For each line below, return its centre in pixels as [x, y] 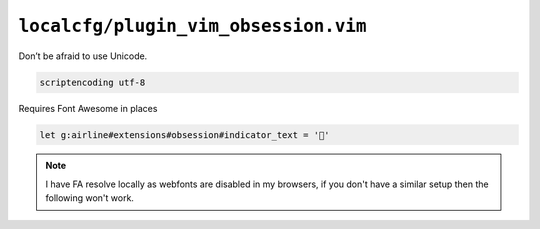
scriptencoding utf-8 [92, 82]
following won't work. [90, 198]
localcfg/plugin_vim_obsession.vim [192, 26]
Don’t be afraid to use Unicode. [83, 56]
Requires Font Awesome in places [88, 108]
